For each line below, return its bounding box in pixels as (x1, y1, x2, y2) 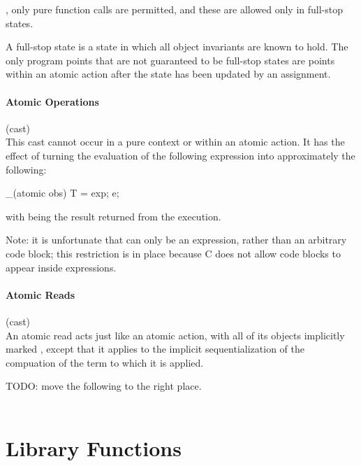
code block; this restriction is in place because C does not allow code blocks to (6, 246, 341, 260)
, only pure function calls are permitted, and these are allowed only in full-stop (6, 2, 344, 16)
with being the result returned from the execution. (6, 209, 221, 223)
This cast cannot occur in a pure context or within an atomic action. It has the (6, 134, 345, 149)
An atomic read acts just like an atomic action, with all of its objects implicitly (6, 327, 345, 342)
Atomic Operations (6, 94, 99, 108)
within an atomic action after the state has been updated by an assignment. (6, 66, 331, 81)
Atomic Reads (6, 287, 75, 302)
